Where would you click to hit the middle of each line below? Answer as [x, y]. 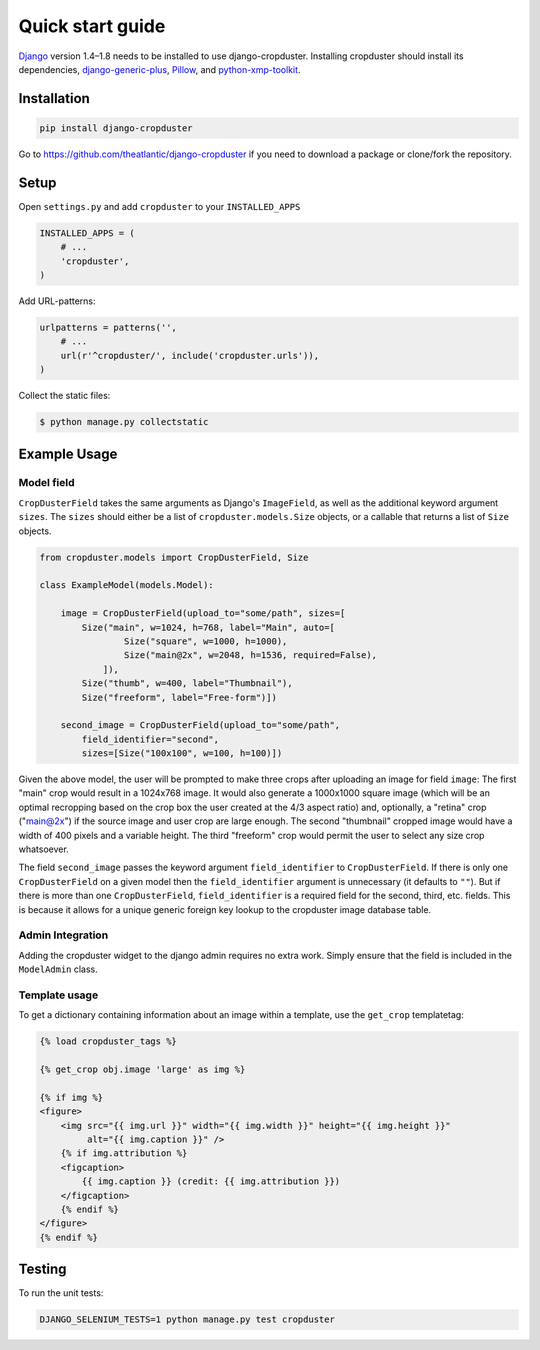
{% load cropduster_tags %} [108, 1041]
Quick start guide [92, 26]
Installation [54, 98]
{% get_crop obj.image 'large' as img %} [142, 1069]
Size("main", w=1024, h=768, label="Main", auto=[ [208, 627]
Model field [46, 483]
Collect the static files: [64, 396]
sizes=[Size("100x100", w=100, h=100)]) [182, 753]
